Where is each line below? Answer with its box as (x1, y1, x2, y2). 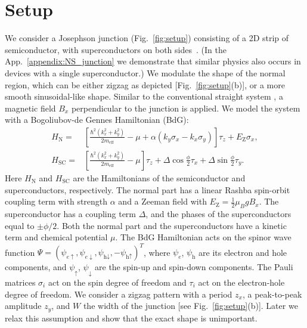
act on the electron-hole (198, 276, 285, 288)
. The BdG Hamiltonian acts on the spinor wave (115, 231, 292, 243)
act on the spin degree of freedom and (48, 276, 187, 288)
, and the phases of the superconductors (145, 207, 292, 219)
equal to (5, 219, 35, 231)
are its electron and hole (199, 246, 287, 258)
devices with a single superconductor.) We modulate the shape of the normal (5, 66, 286, 79)
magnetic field (5, 101, 56, 114)
